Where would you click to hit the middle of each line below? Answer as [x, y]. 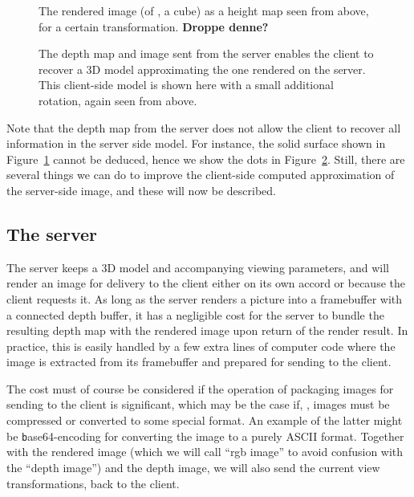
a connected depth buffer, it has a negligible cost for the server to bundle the [195, 314]
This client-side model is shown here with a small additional [186, 85]
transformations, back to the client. [93, 483]
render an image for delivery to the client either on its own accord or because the [206, 283]
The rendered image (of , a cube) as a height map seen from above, [204, 10]
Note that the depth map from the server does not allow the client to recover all [204, 127]
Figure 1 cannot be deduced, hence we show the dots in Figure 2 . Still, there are [206, 159]
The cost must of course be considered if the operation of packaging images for [200, 388]
